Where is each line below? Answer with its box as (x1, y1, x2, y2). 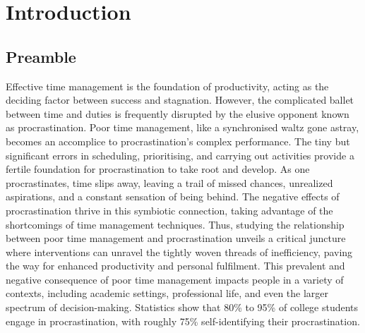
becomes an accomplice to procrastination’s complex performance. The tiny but (6, 133, 350, 148)
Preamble (6, 45, 76, 67)
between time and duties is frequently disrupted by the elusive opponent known (6, 106, 349, 121)
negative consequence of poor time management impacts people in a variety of (6, 272, 344, 286)
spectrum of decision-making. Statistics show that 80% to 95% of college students (6, 300, 359, 315)
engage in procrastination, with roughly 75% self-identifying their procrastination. (6, 313, 360, 328)
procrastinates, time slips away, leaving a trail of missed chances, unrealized (6, 175, 333, 190)
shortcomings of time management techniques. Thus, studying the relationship (6, 217, 345, 231)
